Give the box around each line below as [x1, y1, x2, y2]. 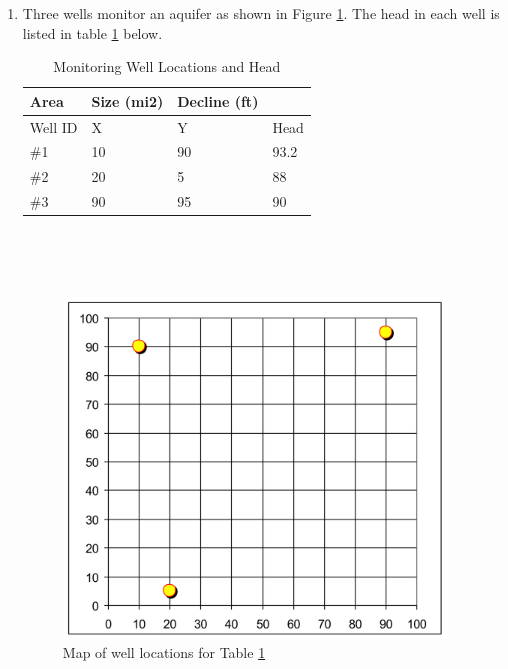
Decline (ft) [177, 90, 259, 111]
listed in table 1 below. [22, 22, 163, 43]
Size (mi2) [91, 90, 164, 111]
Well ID [29, 116, 78, 137]
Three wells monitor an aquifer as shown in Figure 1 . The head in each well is [22, 3, 500, 23]
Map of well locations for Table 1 [62, 642, 266, 663]
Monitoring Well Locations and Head [53, 56, 281, 77]
